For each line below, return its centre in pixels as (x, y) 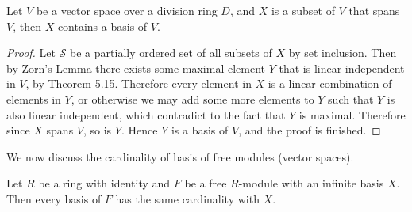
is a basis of (200, 130)
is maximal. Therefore (352, 114)
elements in (34, 98)
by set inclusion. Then (343, 53)
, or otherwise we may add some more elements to (193, 98)
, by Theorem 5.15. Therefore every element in (139, 83)
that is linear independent (342, 68)
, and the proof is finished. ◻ (310, 130)
